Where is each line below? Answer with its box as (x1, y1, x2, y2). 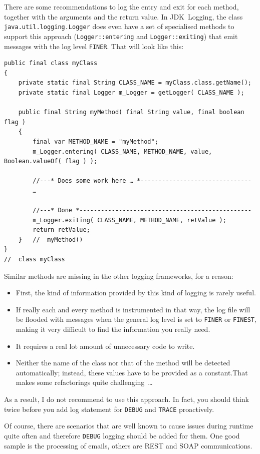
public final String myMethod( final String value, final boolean (18, 109, 244, 116)
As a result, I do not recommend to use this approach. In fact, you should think (4, 394, 249, 404)
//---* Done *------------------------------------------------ (33, 207, 251, 214)
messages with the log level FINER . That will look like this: (4, 41, 184, 51)
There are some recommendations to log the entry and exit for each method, (4, 2, 239, 12)
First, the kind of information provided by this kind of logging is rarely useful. (16, 287, 256, 298)
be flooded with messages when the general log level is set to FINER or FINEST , (16, 314, 256, 324)
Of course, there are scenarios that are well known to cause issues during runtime (4, 420, 253, 431)
